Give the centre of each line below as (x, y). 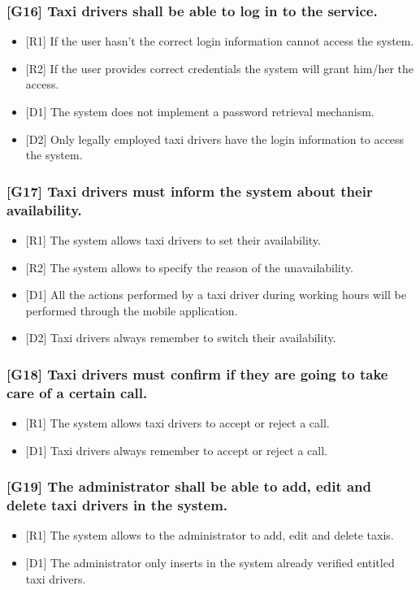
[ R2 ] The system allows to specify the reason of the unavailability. (189, 267)
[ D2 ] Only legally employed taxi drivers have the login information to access (215, 139)
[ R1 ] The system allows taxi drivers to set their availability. (173, 239)
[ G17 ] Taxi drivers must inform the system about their (190, 191)
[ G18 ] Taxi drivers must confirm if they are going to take (197, 373)
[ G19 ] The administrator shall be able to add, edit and (189, 486)
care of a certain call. (77, 392)
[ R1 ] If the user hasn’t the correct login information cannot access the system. (220, 41)
